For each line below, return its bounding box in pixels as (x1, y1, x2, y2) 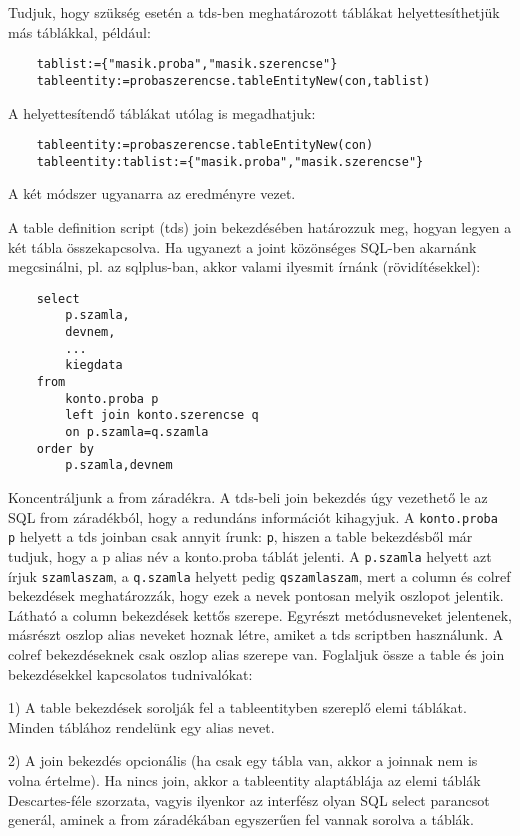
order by (36, 441, 94, 456)
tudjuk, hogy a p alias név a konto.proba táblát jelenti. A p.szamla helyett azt (8, 545, 492, 566)
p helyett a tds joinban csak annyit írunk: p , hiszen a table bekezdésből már (8, 526, 473, 547)
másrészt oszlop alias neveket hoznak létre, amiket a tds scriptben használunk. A (8, 624, 504, 645)
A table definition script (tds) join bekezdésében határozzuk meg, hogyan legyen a (8, 217, 512, 237)
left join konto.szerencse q (65, 408, 259, 423)
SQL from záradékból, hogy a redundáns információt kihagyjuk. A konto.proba (8, 506, 498, 527)
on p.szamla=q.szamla (65, 425, 209, 440)
